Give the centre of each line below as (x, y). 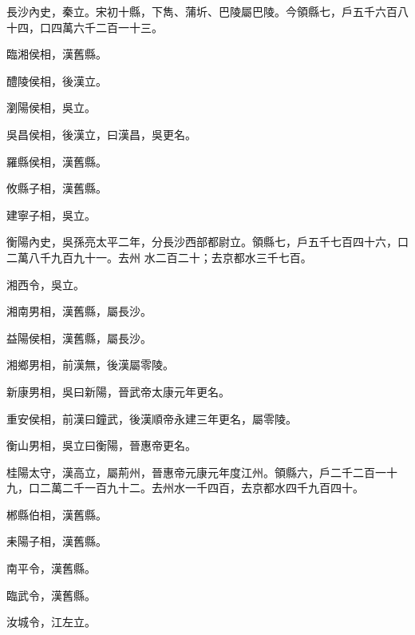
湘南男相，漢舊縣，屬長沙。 (79, 311)
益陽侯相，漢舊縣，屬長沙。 (79, 337)
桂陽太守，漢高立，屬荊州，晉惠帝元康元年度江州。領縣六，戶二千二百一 (196, 472)
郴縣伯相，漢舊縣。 (57, 514)
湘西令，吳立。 (45, 284)
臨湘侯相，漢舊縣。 (57, 54)
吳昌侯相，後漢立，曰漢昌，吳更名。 (101, 134)
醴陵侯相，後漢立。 (57, 80)
